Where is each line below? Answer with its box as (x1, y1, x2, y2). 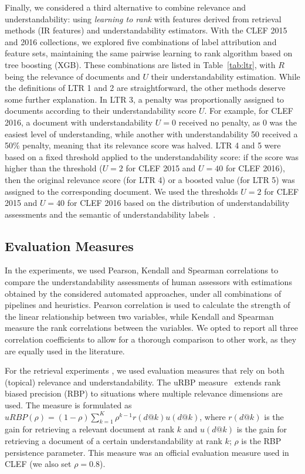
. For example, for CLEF (204, 104, 293, 117)
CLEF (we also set (5, 458, 72, 470)
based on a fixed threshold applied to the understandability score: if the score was (5, 150, 299, 162)
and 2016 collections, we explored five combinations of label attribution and (5, 35, 277, 48)
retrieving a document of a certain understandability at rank (5, 435, 222, 446)
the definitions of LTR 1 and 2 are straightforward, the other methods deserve (5, 82, 286, 94)
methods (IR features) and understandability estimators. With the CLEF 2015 (5, 24, 287, 36)
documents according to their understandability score (5, 104, 196, 117)
